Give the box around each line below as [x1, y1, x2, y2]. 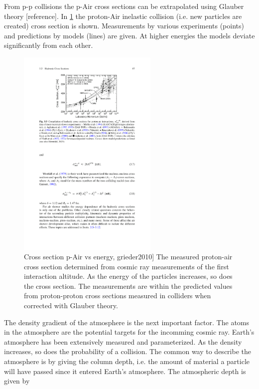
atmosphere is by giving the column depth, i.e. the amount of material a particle [4, 356, 250, 367]
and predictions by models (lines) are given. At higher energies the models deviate [4, 30, 255, 40]
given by [4, 376, 30, 386]
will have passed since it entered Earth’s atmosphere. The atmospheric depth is [4, 366, 246, 376]
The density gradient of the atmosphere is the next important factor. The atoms [4, 317, 250, 327]
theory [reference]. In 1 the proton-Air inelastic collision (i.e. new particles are [4, 10, 242, 21]
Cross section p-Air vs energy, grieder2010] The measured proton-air [24, 251, 233, 262]
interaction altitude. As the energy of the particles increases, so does [24, 271, 233, 281]
